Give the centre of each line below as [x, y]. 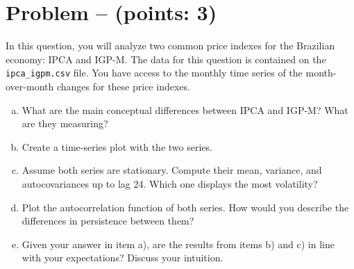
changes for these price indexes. [123, 86]
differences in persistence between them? [108, 221]
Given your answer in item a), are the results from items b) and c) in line [178, 244]
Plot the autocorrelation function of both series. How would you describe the [185, 207]
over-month [30, 86]
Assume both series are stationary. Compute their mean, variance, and [172, 170]
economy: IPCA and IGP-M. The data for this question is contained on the [166, 59]
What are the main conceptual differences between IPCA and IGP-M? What [185, 109]
